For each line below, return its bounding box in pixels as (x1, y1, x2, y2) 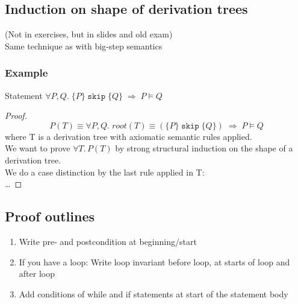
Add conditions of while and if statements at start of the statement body (19, 287, 288, 300)
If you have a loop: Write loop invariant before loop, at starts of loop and (19, 255, 290, 268)
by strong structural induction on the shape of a (115, 142, 293, 154)
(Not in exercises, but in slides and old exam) (5, 28, 173, 40)
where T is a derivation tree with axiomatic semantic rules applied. (5, 130, 252, 142)
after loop (19, 267, 55, 280)
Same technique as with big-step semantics (5, 39, 163, 52)
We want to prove (5, 142, 70, 154)
